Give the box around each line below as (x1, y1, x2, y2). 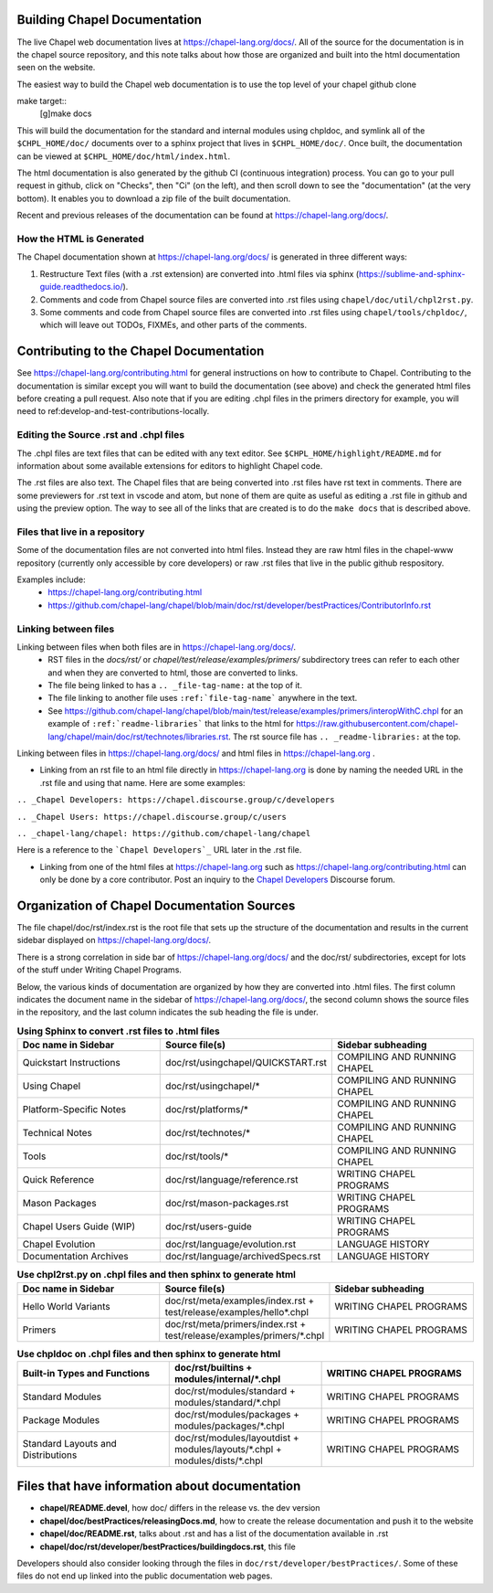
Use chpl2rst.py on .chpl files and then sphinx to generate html (16, 1269, 297, 1281)
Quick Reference (22, 1174, 95, 1186)
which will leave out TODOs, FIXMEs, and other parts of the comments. (39, 320, 308, 331)
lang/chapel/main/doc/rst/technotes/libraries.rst (47, 731, 229, 742)
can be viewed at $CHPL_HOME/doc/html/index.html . (16, 151, 231, 162)
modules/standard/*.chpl (174, 1396, 281, 1408)
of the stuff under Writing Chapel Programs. (16, 964, 183, 975)
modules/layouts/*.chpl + (174, 1442, 282, 1455)
